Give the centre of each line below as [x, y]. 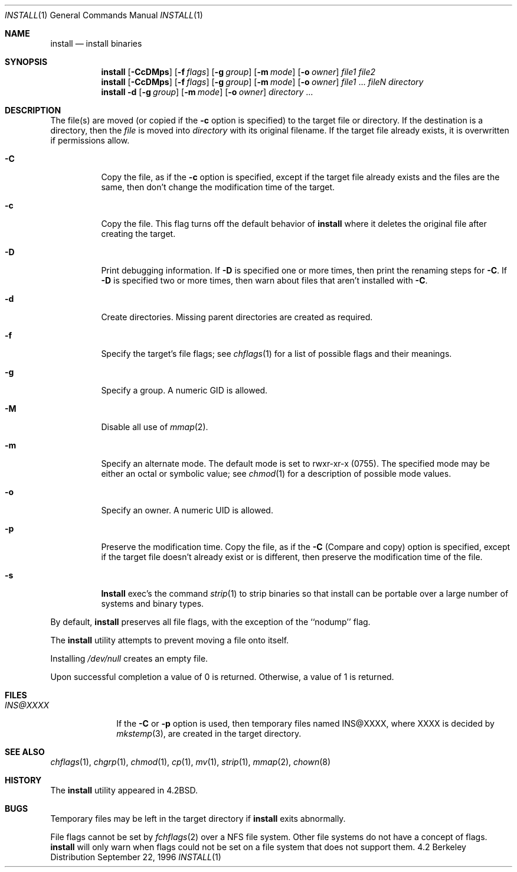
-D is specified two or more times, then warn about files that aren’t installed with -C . [264, 280]
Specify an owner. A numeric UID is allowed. [187, 510]
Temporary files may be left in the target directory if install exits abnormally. [198, 819]
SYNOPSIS [26, 62]
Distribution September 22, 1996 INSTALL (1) [136, 857]
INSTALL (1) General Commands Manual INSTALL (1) [104, 15]
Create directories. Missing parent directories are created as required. [237, 317]
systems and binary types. [153, 603]
